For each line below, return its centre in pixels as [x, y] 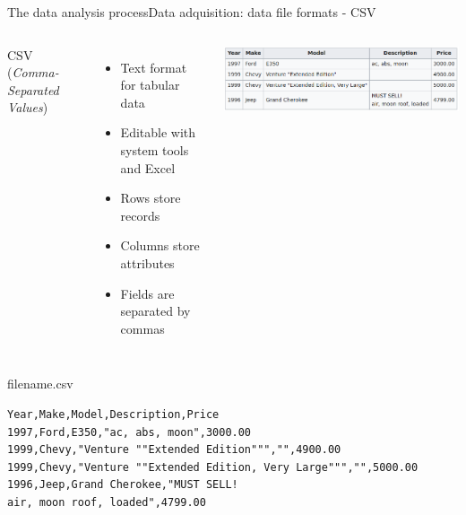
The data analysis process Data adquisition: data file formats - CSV [192, 12]
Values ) [28, 107]
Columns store [160, 245]
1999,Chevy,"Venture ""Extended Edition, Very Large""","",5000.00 [213, 467]
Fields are [147, 293]
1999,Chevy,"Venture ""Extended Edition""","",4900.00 [174, 450]
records [140, 215]
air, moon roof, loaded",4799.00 [107, 502]
